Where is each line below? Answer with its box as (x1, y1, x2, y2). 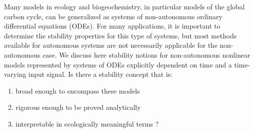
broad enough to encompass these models (15, 85, 140, 96)
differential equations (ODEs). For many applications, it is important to (4, 21, 221, 31)
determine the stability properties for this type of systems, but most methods (4, 30, 237, 40)
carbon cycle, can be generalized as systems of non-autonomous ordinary (4, 11, 223, 21)
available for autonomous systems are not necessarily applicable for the (4, 40, 218, 50)
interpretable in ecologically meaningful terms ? (15, 118, 159, 129)
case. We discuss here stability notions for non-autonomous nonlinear (42, 49, 251, 60)
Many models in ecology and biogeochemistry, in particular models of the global (4, 1, 245, 11)
